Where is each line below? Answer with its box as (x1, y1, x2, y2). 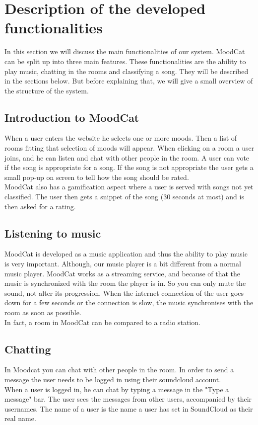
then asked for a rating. (4, 201, 76, 211)
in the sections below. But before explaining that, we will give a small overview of (4, 76, 253, 86)
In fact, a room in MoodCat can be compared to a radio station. (4, 317, 200, 327)
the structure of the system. (4, 85, 89, 95)
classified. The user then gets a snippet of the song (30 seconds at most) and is (4, 191, 244, 202)
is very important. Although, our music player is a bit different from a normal (4, 258, 241, 269)
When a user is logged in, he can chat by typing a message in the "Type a (4, 384, 229, 394)
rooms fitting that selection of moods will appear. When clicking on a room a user (4, 143, 255, 153)
